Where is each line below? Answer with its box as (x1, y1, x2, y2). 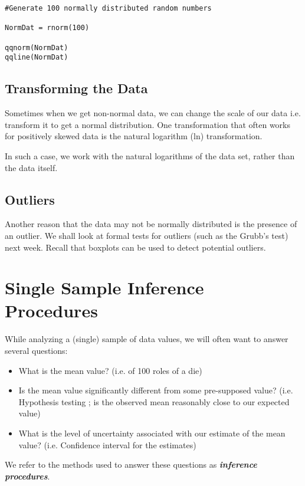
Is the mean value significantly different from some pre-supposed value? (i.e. (18, 384, 293, 396)
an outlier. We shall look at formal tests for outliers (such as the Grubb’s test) (5, 229, 288, 241)
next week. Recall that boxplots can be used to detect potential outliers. (5, 241, 266, 253)
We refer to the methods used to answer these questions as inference (5, 458, 257, 471)
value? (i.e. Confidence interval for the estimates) (18, 438, 196, 451)
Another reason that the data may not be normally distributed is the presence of (5, 218, 297, 230)
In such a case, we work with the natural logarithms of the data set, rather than (5, 149, 295, 162)
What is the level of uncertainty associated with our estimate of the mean (18, 426, 286, 439)
